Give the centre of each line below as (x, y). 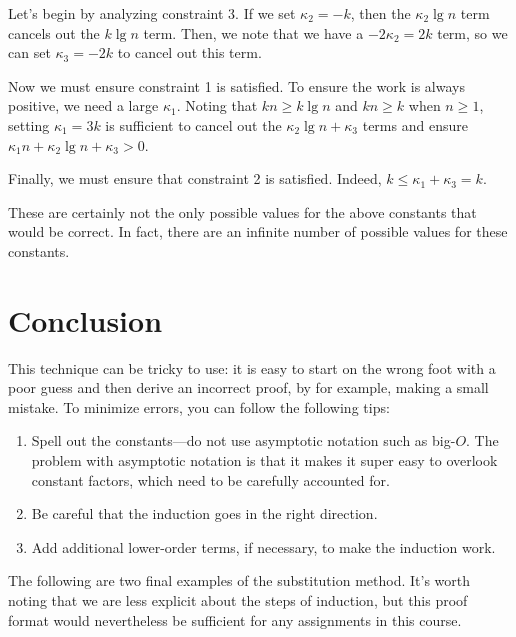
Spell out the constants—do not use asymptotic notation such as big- (243, 440)
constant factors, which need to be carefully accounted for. (210, 479)
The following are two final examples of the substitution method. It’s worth (239, 580)
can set (29, 52)
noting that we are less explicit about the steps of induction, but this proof (238, 600)
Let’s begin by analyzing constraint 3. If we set (152, 13)
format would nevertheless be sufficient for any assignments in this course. (235, 619)
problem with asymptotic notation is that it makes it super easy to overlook (264, 460)
